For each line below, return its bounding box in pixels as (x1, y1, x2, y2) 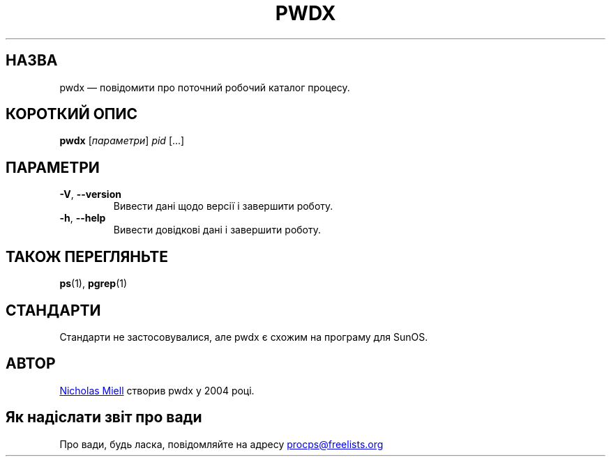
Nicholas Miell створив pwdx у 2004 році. (59, 384, 255, 396)
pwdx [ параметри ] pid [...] (59, 134, 185, 147)
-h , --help (59, 212, 106, 224)
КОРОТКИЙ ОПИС (6, 105, 138, 123)
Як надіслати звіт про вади (6, 408, 202, 426)
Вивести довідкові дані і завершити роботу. (113, 224, 322, 236)
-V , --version (59, 188, 121, 201)
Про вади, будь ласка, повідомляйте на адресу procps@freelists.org (59, 438, 384, 450)
